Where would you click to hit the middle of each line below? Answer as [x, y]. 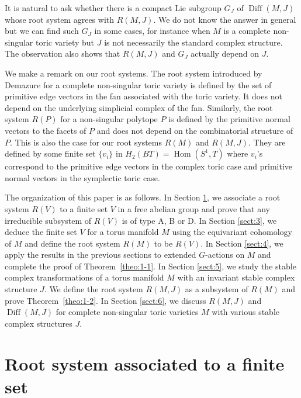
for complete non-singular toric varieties [127, 312]
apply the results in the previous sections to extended [101, 255]
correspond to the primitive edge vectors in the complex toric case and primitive [148, 166]
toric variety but [65, 42]
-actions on [225, 255]
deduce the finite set [41, 232]
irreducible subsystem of [48, 220]
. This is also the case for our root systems [86, 142]
